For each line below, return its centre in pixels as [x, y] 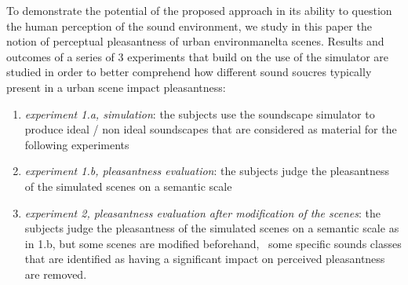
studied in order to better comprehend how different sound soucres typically [189, 72]
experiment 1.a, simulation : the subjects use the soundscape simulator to [200, 113]
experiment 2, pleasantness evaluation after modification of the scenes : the [202, 212]
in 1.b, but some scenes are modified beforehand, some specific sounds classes [213, 243]
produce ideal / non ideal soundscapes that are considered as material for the [211, 129]
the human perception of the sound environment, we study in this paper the [189, 26]
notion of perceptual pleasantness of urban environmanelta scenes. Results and [195, 41]
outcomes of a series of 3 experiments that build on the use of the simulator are [198, 56]
